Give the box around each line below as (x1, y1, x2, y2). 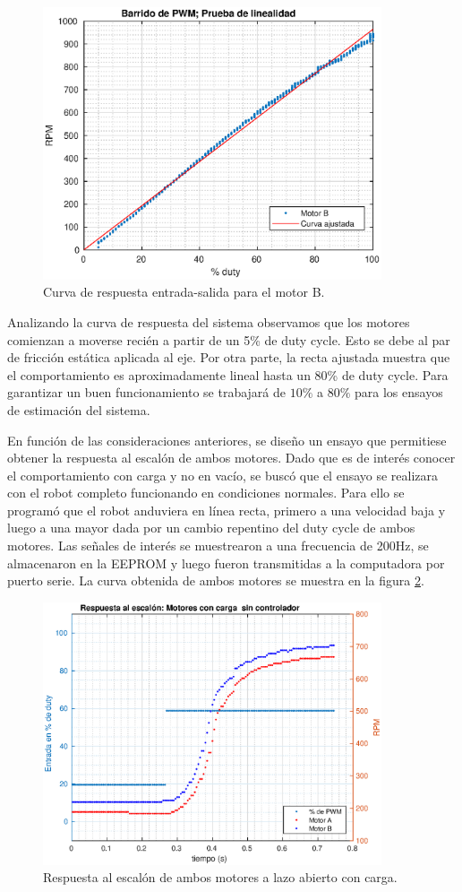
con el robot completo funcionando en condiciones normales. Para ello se (7, 483, 405, 502)
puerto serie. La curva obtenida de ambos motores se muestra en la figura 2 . (7, 571, 424, 590)
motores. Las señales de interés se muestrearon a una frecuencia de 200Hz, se (7, 536, 429, 555)
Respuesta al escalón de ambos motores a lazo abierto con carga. (43, 868, 398, 887)
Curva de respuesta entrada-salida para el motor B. (43, 282, 325, 301)
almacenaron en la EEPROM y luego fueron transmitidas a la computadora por (7, 553, 445, 572)
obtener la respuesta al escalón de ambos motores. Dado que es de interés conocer (7, 448, 456, 467)
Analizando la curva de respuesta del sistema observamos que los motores (7, 312, 410, 331)
